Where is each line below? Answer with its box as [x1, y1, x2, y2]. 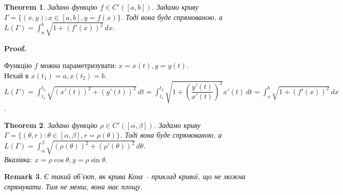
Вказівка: [4, 154, 32, 164]
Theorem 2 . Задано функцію [4, 119, 97, 130]
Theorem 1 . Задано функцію [4, 2, 97, 12]
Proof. [4, 42, 27, 53]
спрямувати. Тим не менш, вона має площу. [4, 181, 143, 191]
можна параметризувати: [40, 60, 116, 71]
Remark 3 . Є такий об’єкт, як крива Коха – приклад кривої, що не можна [4, 171, 246, 182]
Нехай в [4, 70, 29, 80]
